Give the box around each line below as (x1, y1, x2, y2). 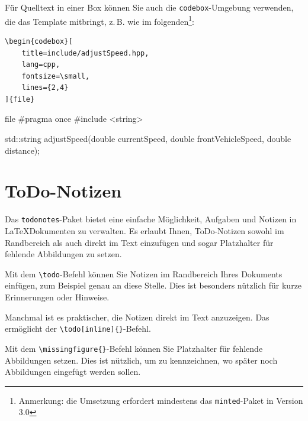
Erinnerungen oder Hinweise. (5, 291, 110, 303)
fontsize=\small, (21, 72, 90, 80)
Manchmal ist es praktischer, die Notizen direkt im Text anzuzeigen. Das (5, 310, 269, 323)
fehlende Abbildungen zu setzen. (5, 248, 122, 260)
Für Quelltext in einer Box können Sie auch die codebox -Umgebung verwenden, (5, 1, 294, 13)
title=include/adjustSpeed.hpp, (21, 48, 149, 57)
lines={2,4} (21, 83, 69, 92)
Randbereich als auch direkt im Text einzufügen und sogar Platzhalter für (5, 236, 274, 248)
